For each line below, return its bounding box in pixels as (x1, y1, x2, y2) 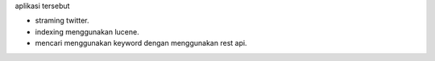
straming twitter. (35, 16, 89, 26)
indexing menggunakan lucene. (35, 26, 140, 36)
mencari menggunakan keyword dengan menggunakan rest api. (35, 39, 247, 48)
